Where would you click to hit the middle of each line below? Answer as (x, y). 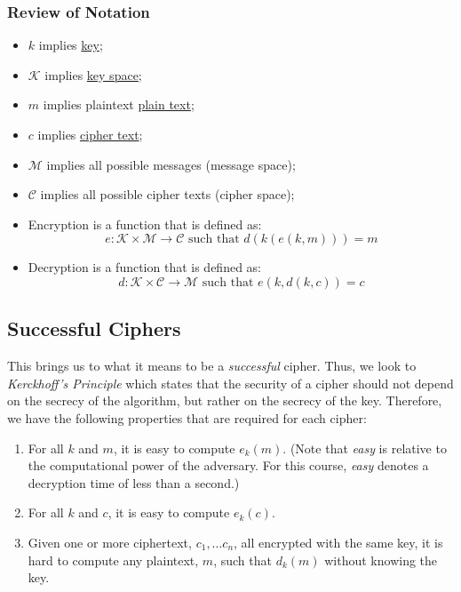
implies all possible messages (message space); (171, 164)
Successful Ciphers (94, 328)
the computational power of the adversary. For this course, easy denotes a (228, 465)
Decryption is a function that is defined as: (145, 267)
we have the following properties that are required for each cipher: (187, 417)
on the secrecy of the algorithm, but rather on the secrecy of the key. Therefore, (225, 400)
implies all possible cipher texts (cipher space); (167, 194)
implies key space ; (93, 74)
